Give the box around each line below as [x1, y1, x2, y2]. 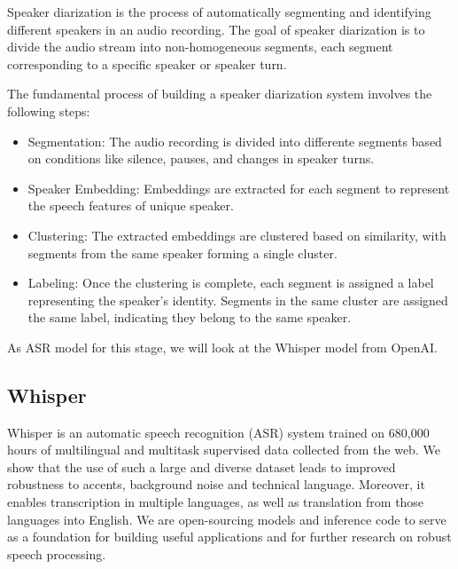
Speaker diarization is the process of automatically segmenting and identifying [7, 3, 431, 20]
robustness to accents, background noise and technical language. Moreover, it [7, 475, 425, 494]
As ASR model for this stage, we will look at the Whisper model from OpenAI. [7, 337, 438, 356]
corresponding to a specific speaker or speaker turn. [7, 54, 287, 73]
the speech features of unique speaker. [27, 196, 234, 215]
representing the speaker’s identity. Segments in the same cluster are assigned [27, 290, 448, 309]
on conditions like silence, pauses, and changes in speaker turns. [27, 149, 375, 168]
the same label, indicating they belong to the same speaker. [27, 308, 352, 327]
